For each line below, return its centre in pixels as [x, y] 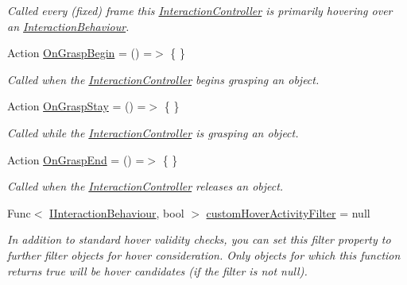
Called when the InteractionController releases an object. [145, 186]
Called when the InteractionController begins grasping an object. [163, 79]
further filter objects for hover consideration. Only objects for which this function [204, 254]
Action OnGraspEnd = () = [76, 159]
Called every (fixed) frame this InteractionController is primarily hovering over [200, 10]
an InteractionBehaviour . [68, 26]
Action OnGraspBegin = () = [80, 53]
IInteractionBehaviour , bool [117, 212]
